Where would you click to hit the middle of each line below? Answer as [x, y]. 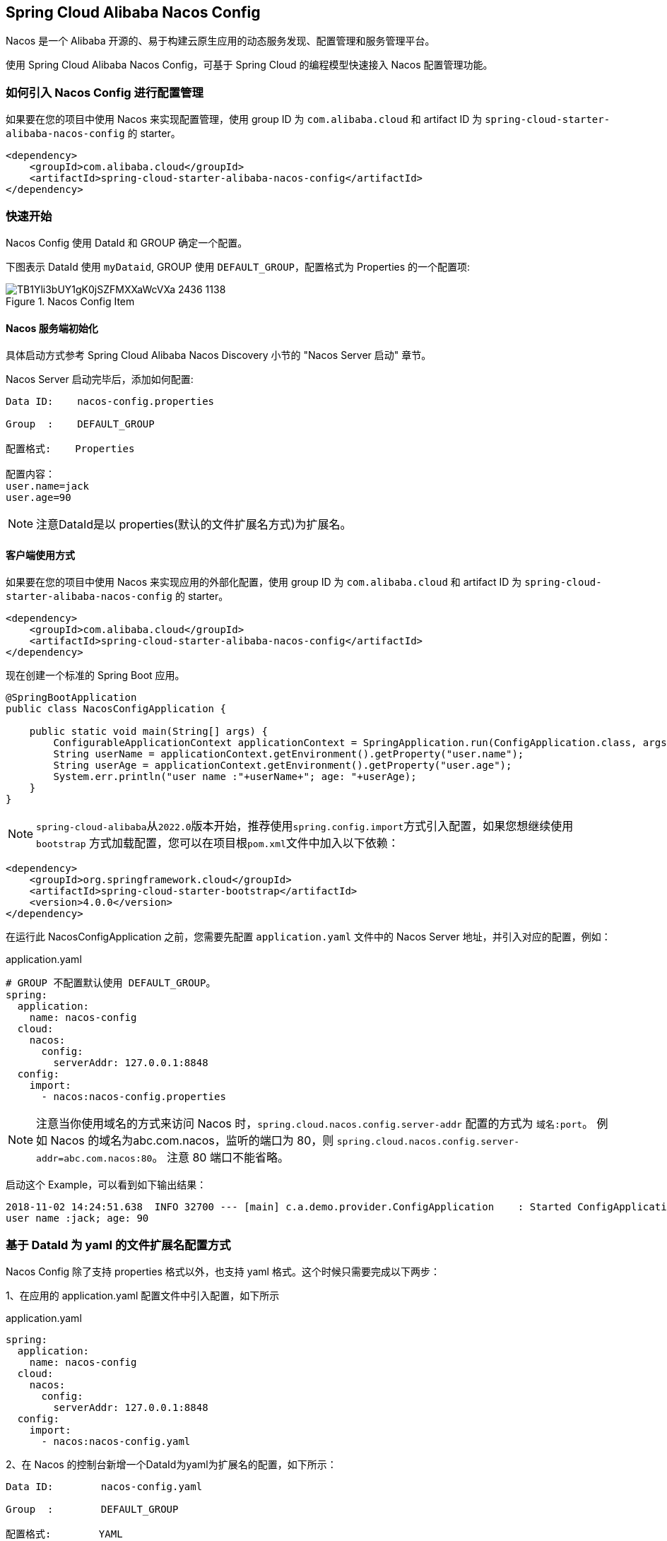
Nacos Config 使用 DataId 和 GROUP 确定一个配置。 [127, 242]
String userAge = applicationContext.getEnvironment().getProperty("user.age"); [283, 766]
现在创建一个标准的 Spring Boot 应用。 [95, 675]
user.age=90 [39, 498]
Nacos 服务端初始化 [52, 328]
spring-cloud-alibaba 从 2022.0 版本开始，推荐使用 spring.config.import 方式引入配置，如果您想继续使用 [305, 826]
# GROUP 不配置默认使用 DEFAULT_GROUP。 [111, 983]
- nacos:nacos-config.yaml [116, 1442]
